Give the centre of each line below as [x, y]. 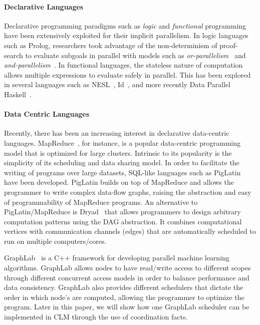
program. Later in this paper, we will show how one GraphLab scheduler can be [127, 307]
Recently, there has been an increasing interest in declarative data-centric [117, 133]
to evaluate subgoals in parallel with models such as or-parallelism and [136, 55]
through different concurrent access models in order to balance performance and [127, 277]
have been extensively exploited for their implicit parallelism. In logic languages [126, 35]
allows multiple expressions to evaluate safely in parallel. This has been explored [127, 74]
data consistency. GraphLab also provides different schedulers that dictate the [124, 287]
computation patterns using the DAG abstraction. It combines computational [123, 221]
